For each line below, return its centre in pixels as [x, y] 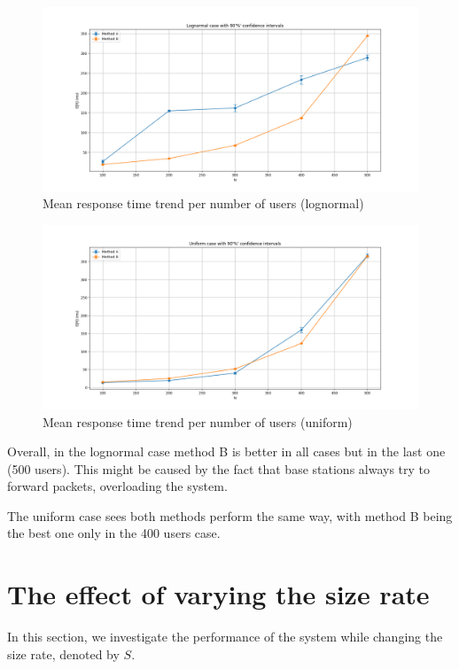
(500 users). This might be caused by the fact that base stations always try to [219, 468]
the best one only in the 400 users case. [114, 533]
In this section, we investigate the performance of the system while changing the [225, 637]
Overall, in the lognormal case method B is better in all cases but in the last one [226, 451]
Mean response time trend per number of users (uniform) [198, 421]
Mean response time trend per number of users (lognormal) [203, 203]
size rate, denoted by [63, 653]
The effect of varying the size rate [218, 594]
